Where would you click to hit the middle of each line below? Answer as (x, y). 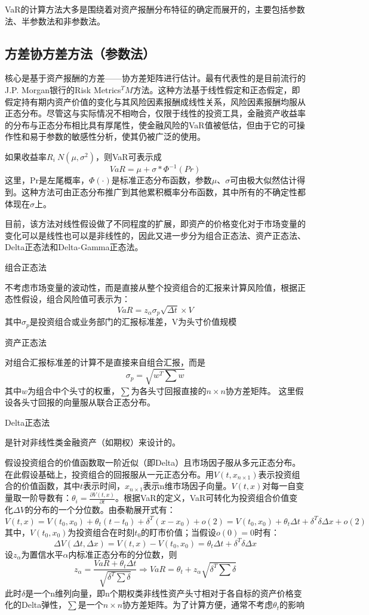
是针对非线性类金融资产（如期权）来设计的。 (93, 442)
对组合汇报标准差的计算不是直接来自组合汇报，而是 (105, 362)
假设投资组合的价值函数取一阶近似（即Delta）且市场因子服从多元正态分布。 (153, 462)
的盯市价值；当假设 (179, 532)
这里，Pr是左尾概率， (47, 180)
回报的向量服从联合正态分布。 (96, 402)
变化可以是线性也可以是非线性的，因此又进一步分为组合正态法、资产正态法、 (155, 235)
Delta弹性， (44, 605)
